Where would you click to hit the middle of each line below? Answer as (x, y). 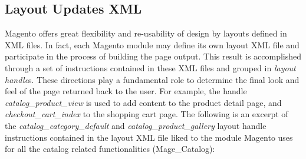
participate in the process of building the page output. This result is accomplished (153, 56)
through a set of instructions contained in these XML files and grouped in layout (150, 67)
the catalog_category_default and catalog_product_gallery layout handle (136, 125)
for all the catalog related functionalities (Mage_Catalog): (110, 149)
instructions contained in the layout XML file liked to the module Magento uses (149, 137)
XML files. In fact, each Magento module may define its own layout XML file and (152, 44)
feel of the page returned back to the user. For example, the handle (126, 91)
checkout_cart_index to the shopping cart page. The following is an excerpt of (147, 114)
